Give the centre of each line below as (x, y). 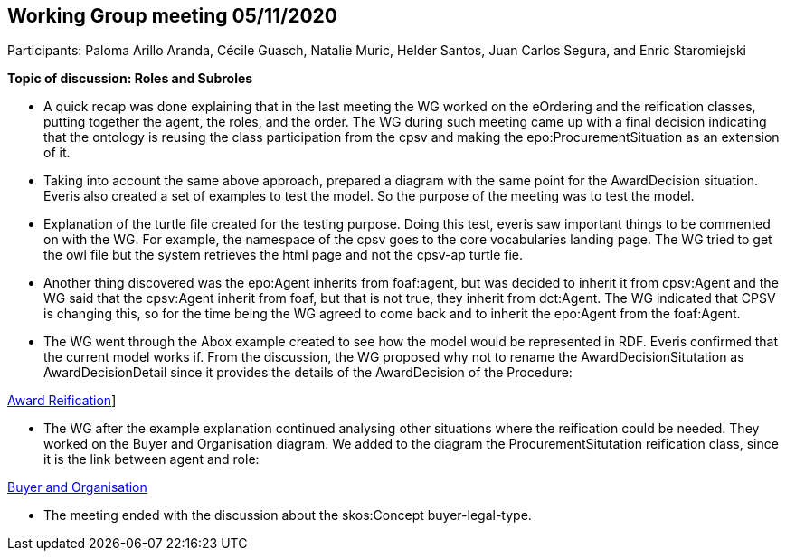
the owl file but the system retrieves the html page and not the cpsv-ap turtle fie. (283, 255)
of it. (57, 153)
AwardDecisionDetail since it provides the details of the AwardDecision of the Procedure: (308, 373)
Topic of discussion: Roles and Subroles (130, 79)
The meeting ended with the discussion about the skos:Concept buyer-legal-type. (288, 515)
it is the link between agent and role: (152, 459)
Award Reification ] (62, 401)
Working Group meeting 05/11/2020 (172, 16)
